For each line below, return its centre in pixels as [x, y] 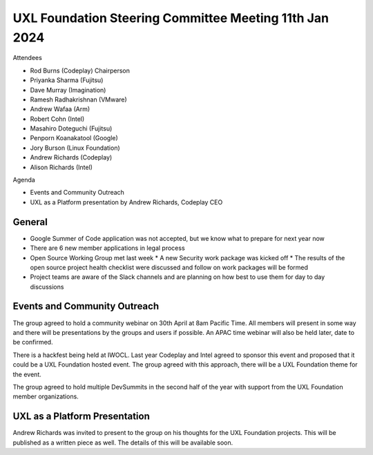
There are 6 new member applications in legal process [108, 248]
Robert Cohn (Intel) [57, 119]
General [30, 222]
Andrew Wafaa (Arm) [60, 109]
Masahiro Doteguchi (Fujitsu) [71, 128]
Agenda [24, 180]
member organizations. [46, 396]
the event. [27, 374]
